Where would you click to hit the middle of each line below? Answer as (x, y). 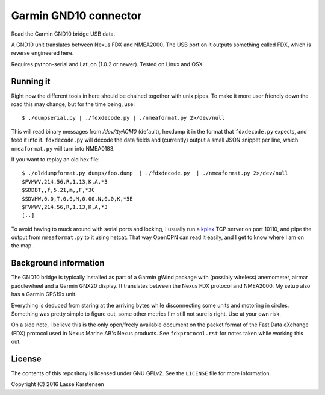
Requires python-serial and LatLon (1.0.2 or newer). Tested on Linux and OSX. (108, 64)
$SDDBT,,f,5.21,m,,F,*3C (58, 190)
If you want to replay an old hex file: (55, 159)
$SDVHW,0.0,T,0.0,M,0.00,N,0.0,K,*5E (78, 198)
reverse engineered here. (42, 53)
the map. (22, 246)
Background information (58, 263)
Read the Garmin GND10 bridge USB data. (63, 34)
